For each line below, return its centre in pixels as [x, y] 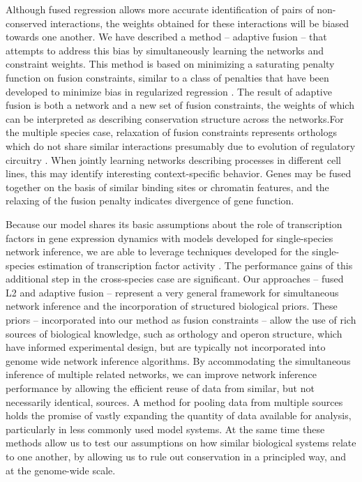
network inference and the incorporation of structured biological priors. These [172, 306]
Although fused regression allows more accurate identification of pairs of [160, 9]
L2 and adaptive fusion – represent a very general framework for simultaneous [172, 292]
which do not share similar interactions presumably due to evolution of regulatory [181, 145]
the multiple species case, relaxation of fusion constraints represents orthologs [171, 132]
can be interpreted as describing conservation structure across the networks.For [175, 118]
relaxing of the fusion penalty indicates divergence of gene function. [150, 201]
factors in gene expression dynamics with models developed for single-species [169, 238]
